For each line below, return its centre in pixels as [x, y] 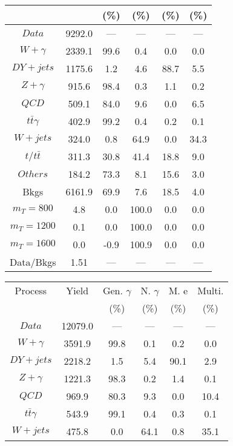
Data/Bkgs [33, 262]
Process [31, 290]
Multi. [211, 290]
